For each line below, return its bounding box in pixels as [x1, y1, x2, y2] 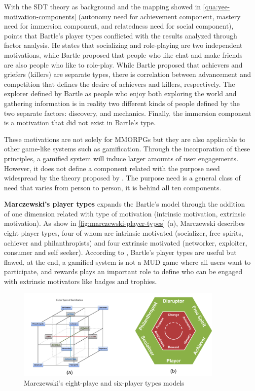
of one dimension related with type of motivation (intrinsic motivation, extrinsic [4, 208, 246, 218]
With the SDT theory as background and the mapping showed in [4, 1, 201, 11]
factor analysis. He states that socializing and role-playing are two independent [4, 40, 243, 50]
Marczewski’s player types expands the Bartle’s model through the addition [4, 199, 245, 209]
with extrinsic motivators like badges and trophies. [4, 276, 157, 286]
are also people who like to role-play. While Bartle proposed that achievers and [4, 59, 243, 70]
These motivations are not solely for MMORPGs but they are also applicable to [4, 134, 246, 144]
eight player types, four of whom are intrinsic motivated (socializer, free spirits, [4, 228, 243, 238]
